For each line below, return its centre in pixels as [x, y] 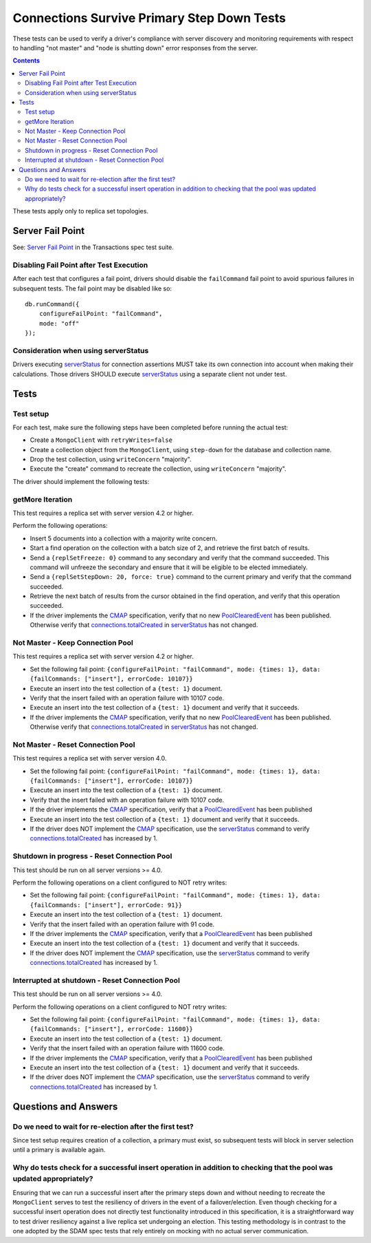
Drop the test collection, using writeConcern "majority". [111, 459]
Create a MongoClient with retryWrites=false [101, 440]
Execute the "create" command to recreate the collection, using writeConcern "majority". [158, 469]
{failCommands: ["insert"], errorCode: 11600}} [112, 1029]
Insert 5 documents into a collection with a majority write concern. [124, 538]
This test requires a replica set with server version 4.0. [90, 758]
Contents [26, 61]
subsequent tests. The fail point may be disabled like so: [92, 288]
